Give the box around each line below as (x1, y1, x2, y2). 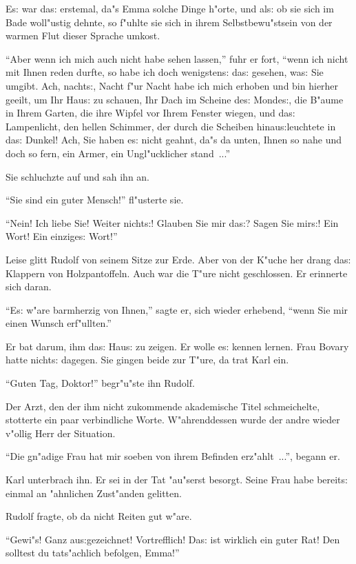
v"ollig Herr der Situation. (6, 425, 116, 440)
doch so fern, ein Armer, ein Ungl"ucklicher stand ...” (6, 145, 231, 160)
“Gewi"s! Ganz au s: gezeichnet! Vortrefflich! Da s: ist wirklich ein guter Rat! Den (6, 532, 340, 546)
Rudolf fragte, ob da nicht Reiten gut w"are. (6, 509, 192, 523)
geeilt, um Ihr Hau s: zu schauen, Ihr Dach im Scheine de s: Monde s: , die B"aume (6, 92, 344, 106)
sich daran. (6, 279, 52, 294)
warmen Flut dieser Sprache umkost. (6, 28, 160, 43)
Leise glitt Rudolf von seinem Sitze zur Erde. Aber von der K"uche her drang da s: (6, 252, 351, 266)
